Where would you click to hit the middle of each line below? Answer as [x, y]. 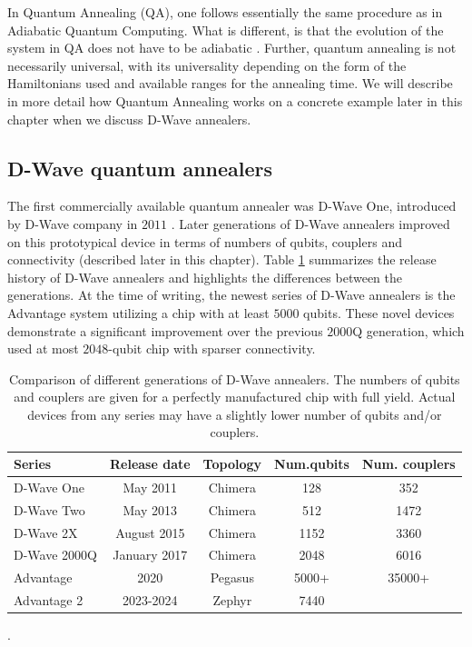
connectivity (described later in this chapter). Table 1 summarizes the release [222, 259]
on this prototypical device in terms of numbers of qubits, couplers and [205, 241]
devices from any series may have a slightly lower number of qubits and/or [235, 414]
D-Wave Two [49, 509]
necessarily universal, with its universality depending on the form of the [207, 65]
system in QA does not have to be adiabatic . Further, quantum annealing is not [232, 48]
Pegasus [232, 577]
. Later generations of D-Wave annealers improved [310, 223]
